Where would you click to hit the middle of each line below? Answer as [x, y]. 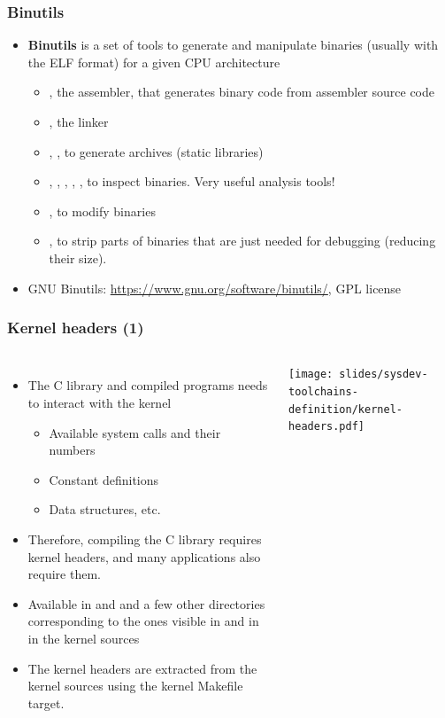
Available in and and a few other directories [146, 603]
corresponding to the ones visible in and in [143, 621]
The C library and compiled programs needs [148, 385]
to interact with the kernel [100, 402]
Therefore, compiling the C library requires [145, 538]
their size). [78, 258]
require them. [64, 574]
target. [46, 702]
